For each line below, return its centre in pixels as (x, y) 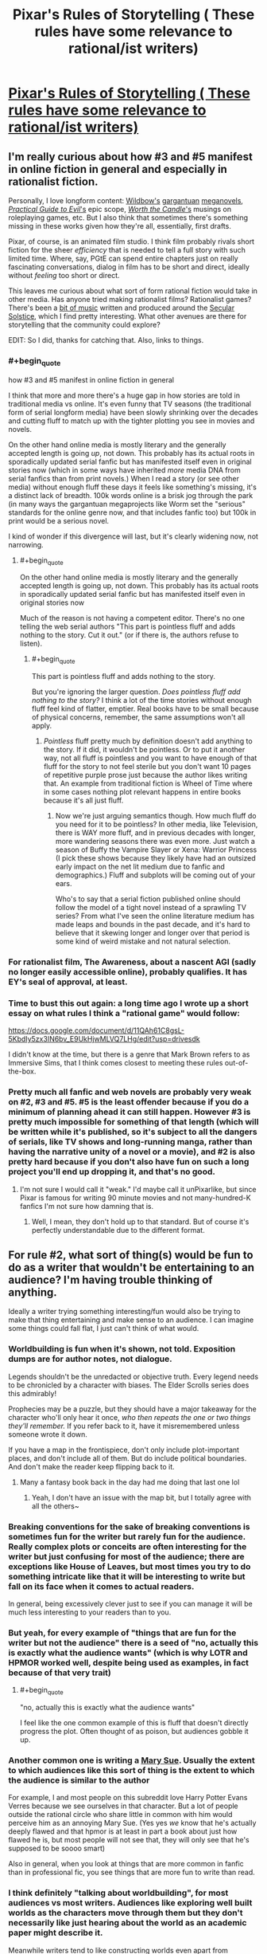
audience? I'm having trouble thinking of (110, 1280)
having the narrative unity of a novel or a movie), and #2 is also (132, 1152)
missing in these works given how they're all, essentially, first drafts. (120, 226)
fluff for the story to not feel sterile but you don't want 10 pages (147, 767)
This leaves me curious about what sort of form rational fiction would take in (133, 291)
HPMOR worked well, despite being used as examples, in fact (128, 1663)
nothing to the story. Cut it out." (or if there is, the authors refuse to (129, 635)
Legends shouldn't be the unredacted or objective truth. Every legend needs (133, 1376)
